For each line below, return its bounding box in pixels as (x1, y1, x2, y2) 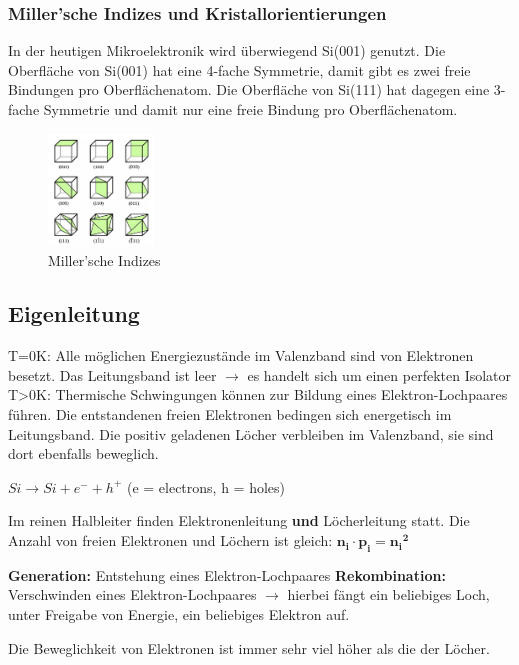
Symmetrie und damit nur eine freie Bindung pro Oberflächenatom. (43, 99, 458, 119)
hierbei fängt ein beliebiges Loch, (287, 584, 490, 605)
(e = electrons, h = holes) (126, 476, 286, 497)
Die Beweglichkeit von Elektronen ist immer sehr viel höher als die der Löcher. (8, 637, 490, 658)
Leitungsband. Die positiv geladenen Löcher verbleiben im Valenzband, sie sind (8, 423, 494, 444)
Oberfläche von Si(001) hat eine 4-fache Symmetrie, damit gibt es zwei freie (8, 59, 471, 80)
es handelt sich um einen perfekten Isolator (247, 364, 512, 385)
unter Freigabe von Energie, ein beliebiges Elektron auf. (8, 604, 350, 625)
